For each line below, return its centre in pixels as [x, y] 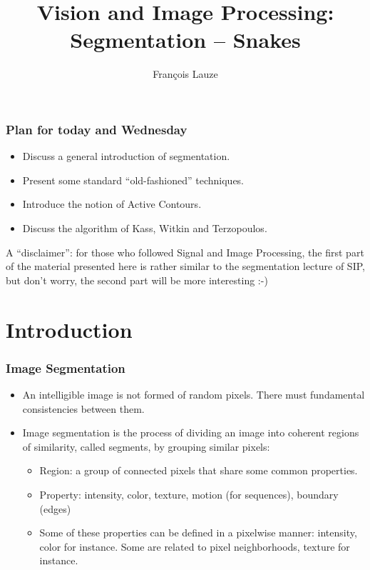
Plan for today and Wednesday [97, 129]
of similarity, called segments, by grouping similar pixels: [146, 446]
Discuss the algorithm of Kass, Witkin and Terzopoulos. [145, 227]
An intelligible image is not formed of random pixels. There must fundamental [194, 394]
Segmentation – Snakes [185, 40]
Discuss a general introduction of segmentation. [126, 156]
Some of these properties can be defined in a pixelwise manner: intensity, [198, 532]
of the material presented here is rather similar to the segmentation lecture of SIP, [185, 266]
